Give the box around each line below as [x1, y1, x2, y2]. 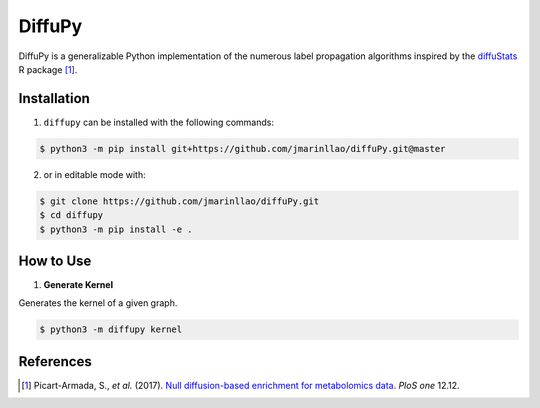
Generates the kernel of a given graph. [18, 297, 178, 309]
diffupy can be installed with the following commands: [43, 116, 275, 128]
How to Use [18, 252, 92, 269]
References [18, 353, 92, 370]
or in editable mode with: [43, 168, 146, 180]
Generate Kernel [43, 279, 114, 291]
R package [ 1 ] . [18, 63, 78, 75]
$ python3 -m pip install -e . [39, 223, 194, 235]
